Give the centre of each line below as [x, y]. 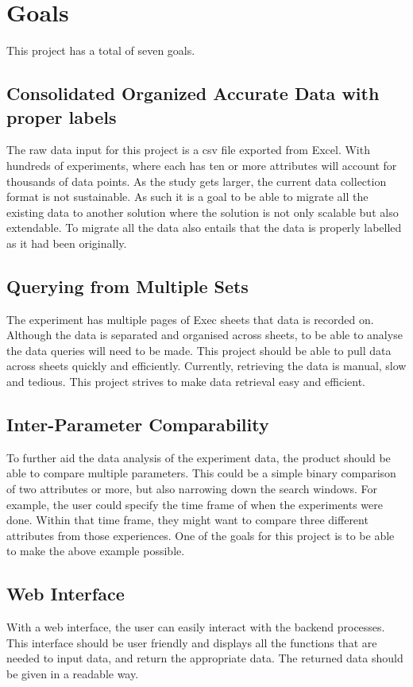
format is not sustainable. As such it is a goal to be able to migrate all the [187, 197]
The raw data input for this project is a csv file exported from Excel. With [188, 150]
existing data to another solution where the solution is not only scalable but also [203, 212]
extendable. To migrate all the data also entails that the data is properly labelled [204, 228]
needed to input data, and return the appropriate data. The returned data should [205, 658]
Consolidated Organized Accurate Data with [193, 93]
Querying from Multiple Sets [127, 286]
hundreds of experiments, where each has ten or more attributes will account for [202, 165]
